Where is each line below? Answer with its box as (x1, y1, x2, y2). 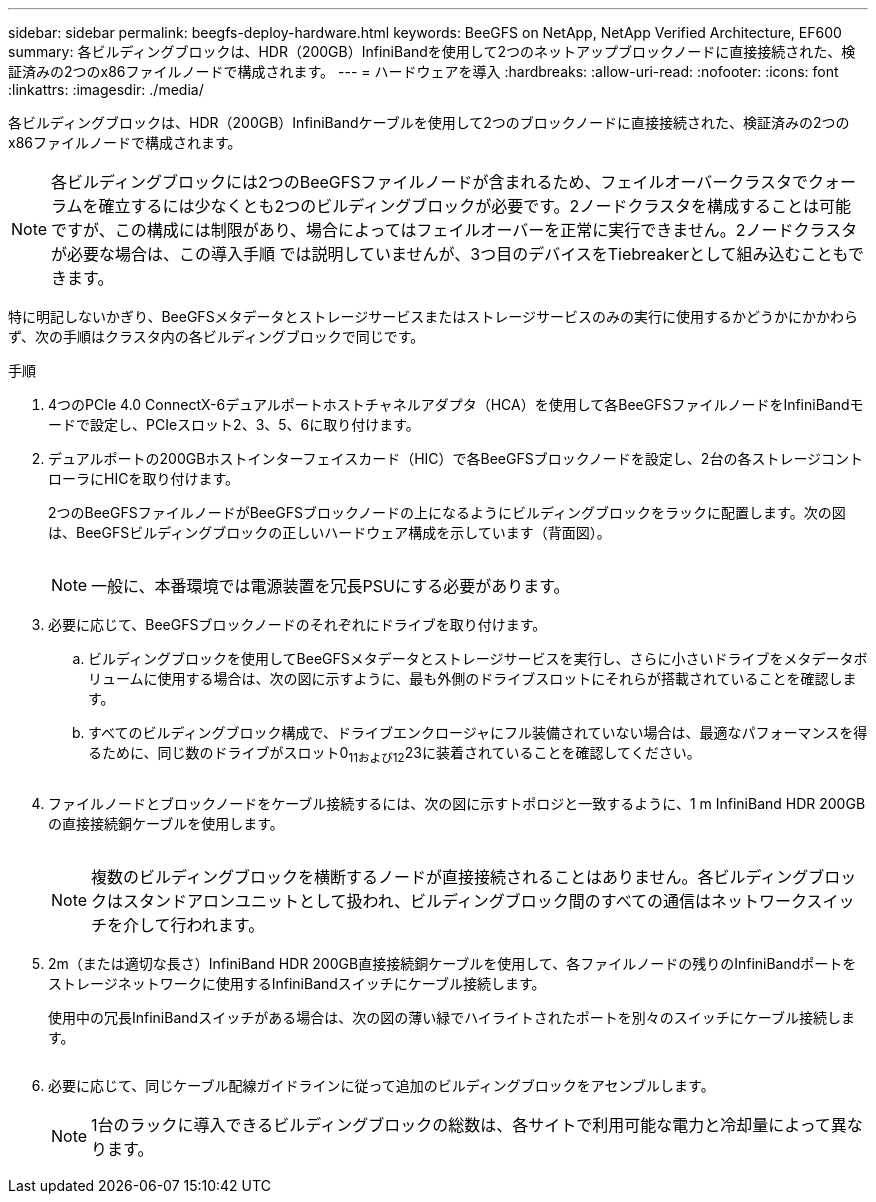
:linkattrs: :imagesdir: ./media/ (8, 81, 204, 98)
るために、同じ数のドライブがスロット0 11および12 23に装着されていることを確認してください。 (88, 744, 701, 765)
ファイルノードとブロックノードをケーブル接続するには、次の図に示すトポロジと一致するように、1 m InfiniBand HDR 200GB (48, 794, 866, 812)
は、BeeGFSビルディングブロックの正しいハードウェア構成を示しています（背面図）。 (48, 524, 611, 541)
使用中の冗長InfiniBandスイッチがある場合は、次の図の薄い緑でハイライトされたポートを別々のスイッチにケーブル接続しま (48, 1008, 856, 1026)
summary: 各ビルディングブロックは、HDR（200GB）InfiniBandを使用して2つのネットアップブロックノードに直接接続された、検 (8, 43, 856, 60)
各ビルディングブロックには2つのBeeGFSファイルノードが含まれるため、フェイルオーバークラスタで (51, 172, 808, 192)
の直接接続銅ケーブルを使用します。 (48, 814, 284, 832)
